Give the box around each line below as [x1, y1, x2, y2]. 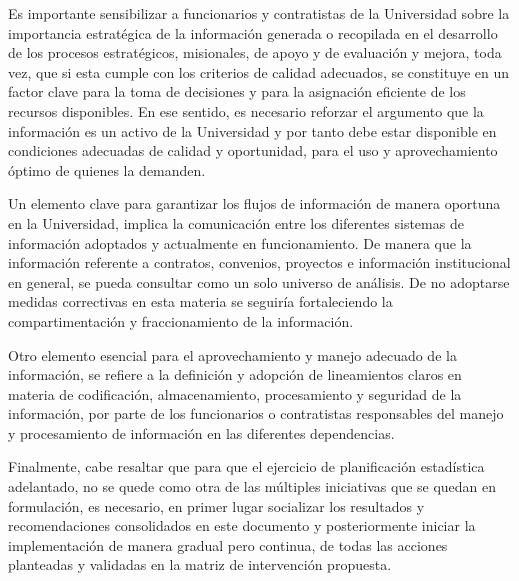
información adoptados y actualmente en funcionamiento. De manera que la [8, 232, 472, 253]
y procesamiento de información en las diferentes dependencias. [8, 422, 395, 443]
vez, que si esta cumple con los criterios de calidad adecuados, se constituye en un [8, 61, 510, 82]
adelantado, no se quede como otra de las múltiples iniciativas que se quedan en [8, 476, 497, 497]
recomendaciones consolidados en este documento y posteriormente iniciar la [8, 515, 476, 536]
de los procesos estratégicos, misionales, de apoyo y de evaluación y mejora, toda [8, 42, 502, 63]
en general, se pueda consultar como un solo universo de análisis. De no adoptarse [8, 271, 510, 292]
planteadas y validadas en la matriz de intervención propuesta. [8, 554, 392, 575]
